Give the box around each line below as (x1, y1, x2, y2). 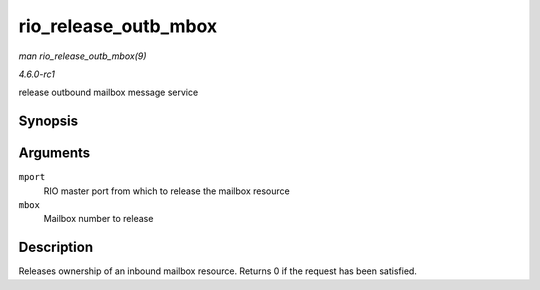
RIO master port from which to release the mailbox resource (43, 185, 290, 197)
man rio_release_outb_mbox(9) (18, 50, 147, 62)
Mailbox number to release (43, 213, 154, 225)
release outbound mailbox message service (18, 86, 199, 99)
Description (18, 239, 94, 256)
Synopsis (18, 113, 79, 130)
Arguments (18, 145, 91, 162)
